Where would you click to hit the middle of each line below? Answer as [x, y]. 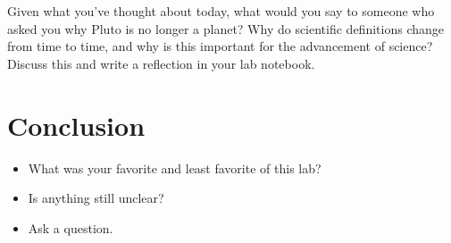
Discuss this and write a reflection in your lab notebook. [161, 63]
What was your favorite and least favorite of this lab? [175, 168]
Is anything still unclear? [96, 198]
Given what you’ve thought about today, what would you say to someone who [221, 11]
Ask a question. [71, 227]
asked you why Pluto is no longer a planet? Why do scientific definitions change [225, 28]
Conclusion [76, 125]
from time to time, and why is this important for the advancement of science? [220, 46]
